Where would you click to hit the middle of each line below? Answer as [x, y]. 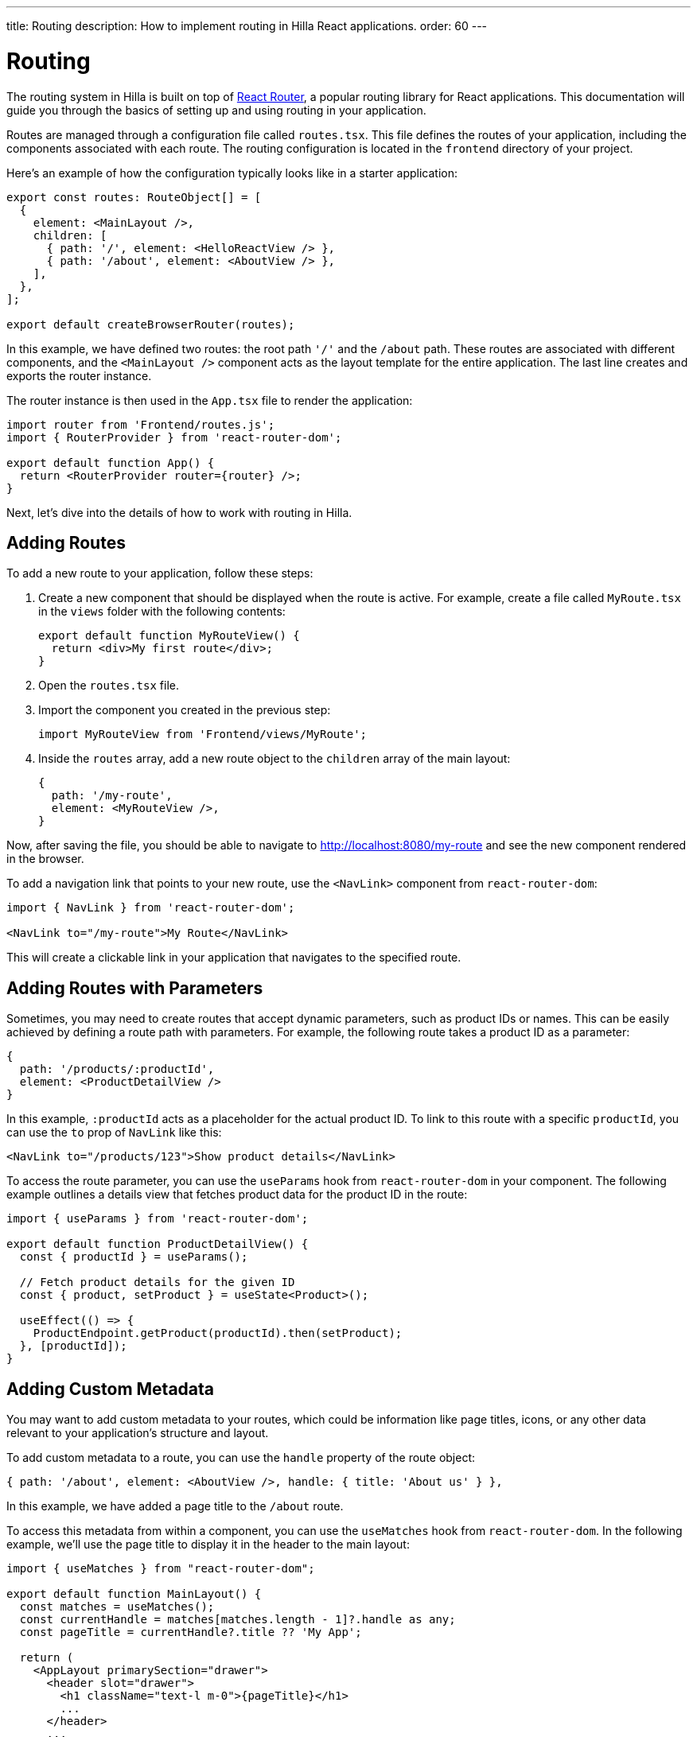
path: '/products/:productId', [117, 1069]
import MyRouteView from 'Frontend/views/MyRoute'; [203, 734]
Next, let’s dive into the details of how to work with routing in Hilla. [179, 512]
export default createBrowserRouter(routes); [151, 324]
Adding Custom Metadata [111, 1389]
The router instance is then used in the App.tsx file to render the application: [210, 400]
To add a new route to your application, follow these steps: [160, 573]
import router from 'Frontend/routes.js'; [141, 424]
